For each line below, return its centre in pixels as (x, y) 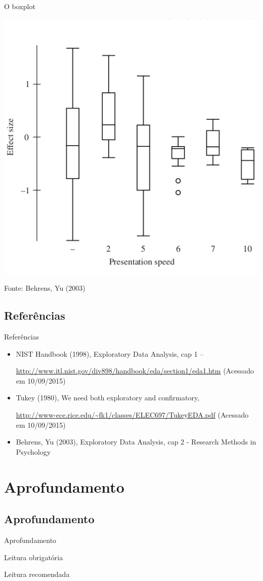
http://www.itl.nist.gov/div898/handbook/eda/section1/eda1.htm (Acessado (135, 371)
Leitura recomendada (37, 574)
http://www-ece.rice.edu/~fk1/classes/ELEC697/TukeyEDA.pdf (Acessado (132, 414)
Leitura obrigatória (34, 557)
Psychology (33, 451)
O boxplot (20, 6)
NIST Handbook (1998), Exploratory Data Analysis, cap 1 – (110, 353)
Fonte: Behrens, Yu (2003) (45, 288)
